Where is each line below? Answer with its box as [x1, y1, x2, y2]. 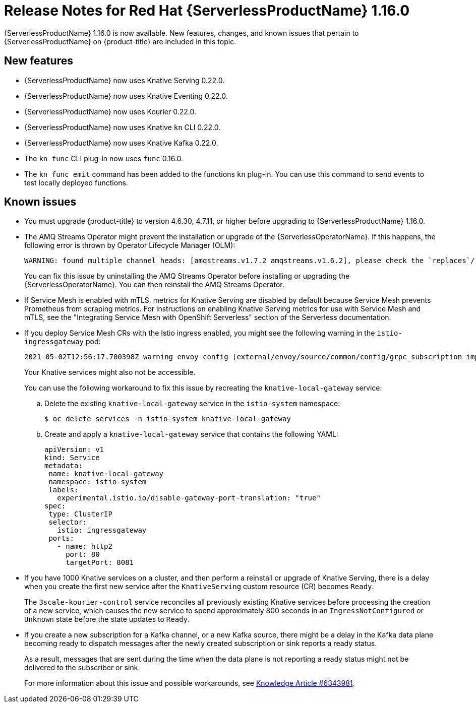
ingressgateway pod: [24, 337, 101, 346]
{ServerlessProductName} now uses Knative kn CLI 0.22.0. [24, 122, 221, 132]
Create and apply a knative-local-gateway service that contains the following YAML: [44, 430, 338, 439]
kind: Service [44, 454, 100, 462]
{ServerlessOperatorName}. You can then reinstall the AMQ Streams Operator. [24, 280, 284, 289]
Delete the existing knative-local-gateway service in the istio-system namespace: [44, 399, 340, 408]
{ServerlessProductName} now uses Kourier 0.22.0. [24, 107, 196, 116]
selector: [48, 518, 87, 527]
